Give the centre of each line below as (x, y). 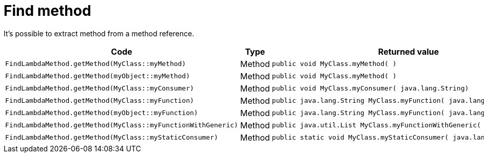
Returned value (409, 51)
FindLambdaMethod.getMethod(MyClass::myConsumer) (100, 88)
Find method (47, 11)
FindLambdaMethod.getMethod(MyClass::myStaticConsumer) (112, 138)
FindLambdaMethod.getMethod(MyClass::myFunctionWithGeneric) (122, 125)
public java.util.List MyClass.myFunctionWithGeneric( (376, 125)
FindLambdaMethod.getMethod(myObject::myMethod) (98, 76)
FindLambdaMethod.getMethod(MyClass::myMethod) (96, 64)
